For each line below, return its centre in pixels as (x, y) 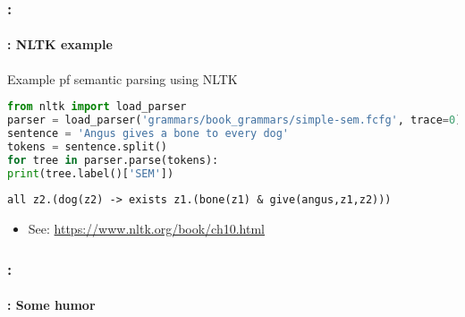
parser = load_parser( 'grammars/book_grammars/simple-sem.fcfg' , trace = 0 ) (235, 120)
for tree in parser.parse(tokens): (113, 160)
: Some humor (51, 305)
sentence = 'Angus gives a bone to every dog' (148, 133)
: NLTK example (60, 44)
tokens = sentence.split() (87, 146)
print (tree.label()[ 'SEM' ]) (91, 173)
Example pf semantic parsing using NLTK (123, 78)
